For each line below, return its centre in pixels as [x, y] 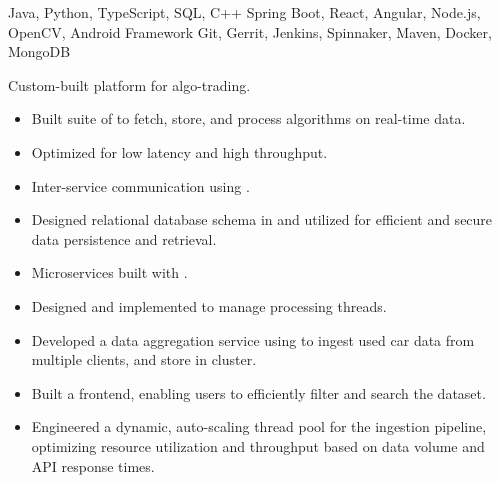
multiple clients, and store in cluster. [144, 359]
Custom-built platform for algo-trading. [129, 84]
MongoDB [39, 51]
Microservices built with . [109, 272]
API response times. [93, 465]
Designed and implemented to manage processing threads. [209, 305]
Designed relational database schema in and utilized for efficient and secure [262, 219]
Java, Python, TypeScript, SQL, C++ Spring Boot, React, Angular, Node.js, [244, 12]
